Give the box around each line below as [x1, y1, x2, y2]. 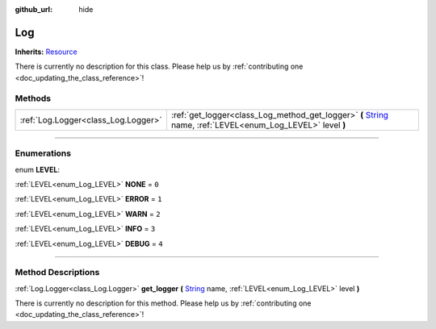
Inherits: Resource [15, 47, 78, 56]
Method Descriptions [15, 267, 100, 278]
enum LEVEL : [15, 164, 61, 174]
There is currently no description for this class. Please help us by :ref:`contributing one [15, 61, 304, 72]
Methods [15, 93, 52, 104]
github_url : [15, 5, 52, 14]
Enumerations [15, 148, 72, 159]
